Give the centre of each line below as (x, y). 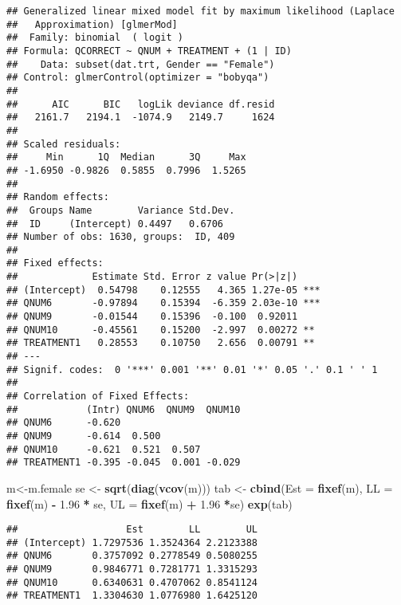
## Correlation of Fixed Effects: (98, 397)
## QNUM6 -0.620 (64, 423)
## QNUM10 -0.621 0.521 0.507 (104, 449)
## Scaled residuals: (64, 144)
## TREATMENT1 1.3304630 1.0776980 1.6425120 (132, 596)
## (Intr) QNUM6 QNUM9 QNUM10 (124, 409)
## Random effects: (58, 197)
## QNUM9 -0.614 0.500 (84, 436)
